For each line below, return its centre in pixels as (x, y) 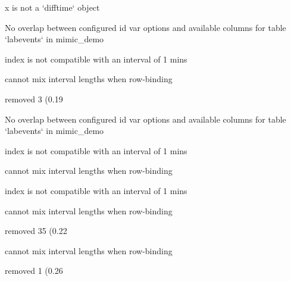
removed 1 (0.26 (34, 271)
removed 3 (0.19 (34, 99)
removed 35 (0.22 (36, 231)
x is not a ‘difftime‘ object (52, 7)
